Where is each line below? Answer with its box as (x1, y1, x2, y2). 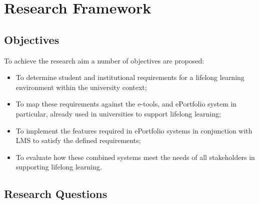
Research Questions (4, 186, 107, 201)
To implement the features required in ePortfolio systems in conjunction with (15, 125, 252, 135)
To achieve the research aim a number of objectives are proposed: (4, 55, 204, 65)
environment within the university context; (15, 81, 147, 92)
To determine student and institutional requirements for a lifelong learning (15, 72, 244, 82)
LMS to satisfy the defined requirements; (15, 135, 141, 145)
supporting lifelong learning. (15, 161, 102, 172)
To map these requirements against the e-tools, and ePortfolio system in (15, 98, 237, 109)
